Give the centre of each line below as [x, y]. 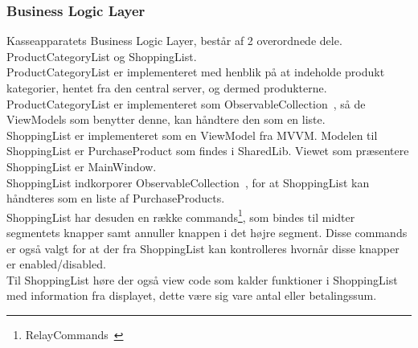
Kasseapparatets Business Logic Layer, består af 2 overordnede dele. [174, 41]
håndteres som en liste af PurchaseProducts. [116, 198]
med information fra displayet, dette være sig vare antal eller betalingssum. [192, 295]
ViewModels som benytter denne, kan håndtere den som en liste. [166, 119]
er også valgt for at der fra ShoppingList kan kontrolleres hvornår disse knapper [203, 248]
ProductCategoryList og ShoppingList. [102, 56]
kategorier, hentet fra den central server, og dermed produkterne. [167, 88]
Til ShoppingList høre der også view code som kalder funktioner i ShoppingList [202, 279]
